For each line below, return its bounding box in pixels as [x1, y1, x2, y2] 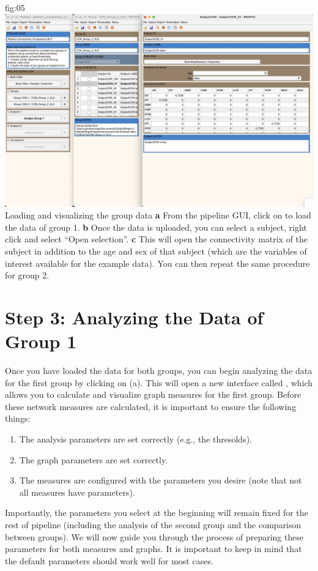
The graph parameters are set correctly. [19, 453, 168, 466]
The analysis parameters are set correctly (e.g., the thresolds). [19, 433, 253, 446]
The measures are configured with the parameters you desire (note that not [19, 474, 302, 487]
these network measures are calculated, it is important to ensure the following [5, 400, 297, 412]
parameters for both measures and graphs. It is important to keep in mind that [5, 542, 302, 555]
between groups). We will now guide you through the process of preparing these [5, 530, 304, 543]
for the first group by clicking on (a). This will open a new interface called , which [5, 376, 313, 389]
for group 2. [5, 269, 50, 282]
